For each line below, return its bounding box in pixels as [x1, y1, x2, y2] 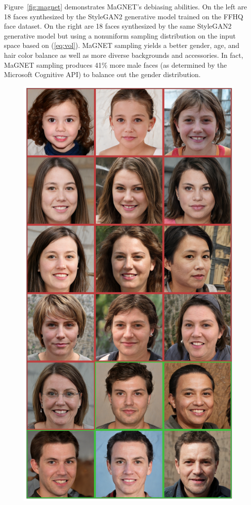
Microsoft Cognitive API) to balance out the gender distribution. [4, 69, 201, 80]
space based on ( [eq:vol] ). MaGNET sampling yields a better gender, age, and [4, 40, 240, 50]
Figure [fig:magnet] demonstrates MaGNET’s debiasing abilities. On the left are [4, 1, 247, 11]
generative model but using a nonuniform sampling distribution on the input [4, 30, 236, 41]
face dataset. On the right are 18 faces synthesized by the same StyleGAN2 [4, 21, 232, 31]
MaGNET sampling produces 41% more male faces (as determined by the [4, 59, 227, 70]
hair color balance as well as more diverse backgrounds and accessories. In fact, [4, 49, 244, 60]
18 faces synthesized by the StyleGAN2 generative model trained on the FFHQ [4, 11, 244, 21]
